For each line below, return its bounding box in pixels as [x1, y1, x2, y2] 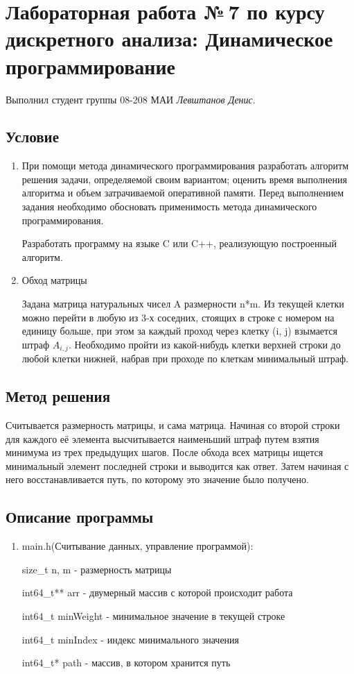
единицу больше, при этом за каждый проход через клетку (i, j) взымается [21, 323, 338, 338]
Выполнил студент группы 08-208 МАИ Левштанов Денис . [6, 92, 256, 106]
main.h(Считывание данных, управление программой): [21, 539, 254, 553]
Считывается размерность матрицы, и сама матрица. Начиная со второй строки [6, 418, 340, 432]
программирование [6, 51, 175, 80]
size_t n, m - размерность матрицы [21, 562, 172, 576]
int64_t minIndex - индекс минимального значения [21, 632, 240, 646]
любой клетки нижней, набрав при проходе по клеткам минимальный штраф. [21, 351, 348, 366]
